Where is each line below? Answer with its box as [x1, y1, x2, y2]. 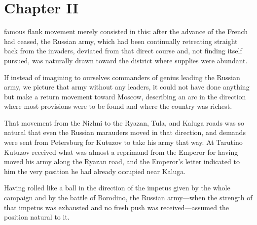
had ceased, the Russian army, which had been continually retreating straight [4, 36, 238, 46]
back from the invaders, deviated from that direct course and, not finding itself [4, 45, 242, 56]
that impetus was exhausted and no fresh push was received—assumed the [4, 202, 229, 212]
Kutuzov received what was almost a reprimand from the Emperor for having [4, 146, 238, 157]
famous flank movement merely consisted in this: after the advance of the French [4, 26, 248, 37]
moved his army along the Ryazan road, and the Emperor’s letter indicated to [4, 156, 240, 167]
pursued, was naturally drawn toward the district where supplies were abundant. [4, 55, 248, 65]
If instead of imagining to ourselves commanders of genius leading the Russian [4, 72, 240, 82]
